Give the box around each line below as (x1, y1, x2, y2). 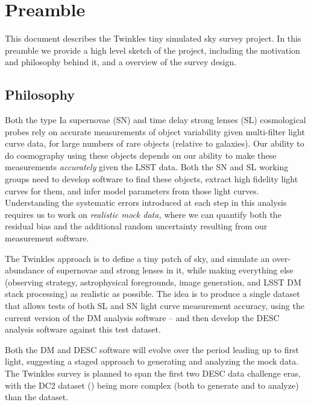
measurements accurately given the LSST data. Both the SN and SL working (5, 161, 289, 173)
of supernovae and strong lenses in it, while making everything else (47, 264, 294, 276)
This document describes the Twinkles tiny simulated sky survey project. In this (5, 32, 301, 45)
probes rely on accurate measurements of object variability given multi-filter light (5, 125, 305, 138)
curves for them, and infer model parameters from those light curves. (5, 184, 259, 197)
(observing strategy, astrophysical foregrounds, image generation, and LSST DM (5, 275, 301, 288)
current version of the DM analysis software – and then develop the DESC (5, 311, 280, 324)
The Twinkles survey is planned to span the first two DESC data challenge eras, (5, 366, 301, 379)
